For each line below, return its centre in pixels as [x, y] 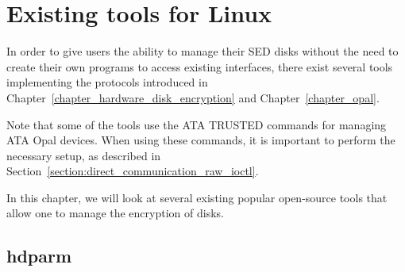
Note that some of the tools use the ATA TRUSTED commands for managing [197, 124]
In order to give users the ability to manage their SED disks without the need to [202, 51]
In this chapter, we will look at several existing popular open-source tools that [197, 197]
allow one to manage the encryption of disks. [115, 213]
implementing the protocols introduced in [107, 82]
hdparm [39, 256]
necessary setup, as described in [84, 155]
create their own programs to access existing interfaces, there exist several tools [200, 66]
